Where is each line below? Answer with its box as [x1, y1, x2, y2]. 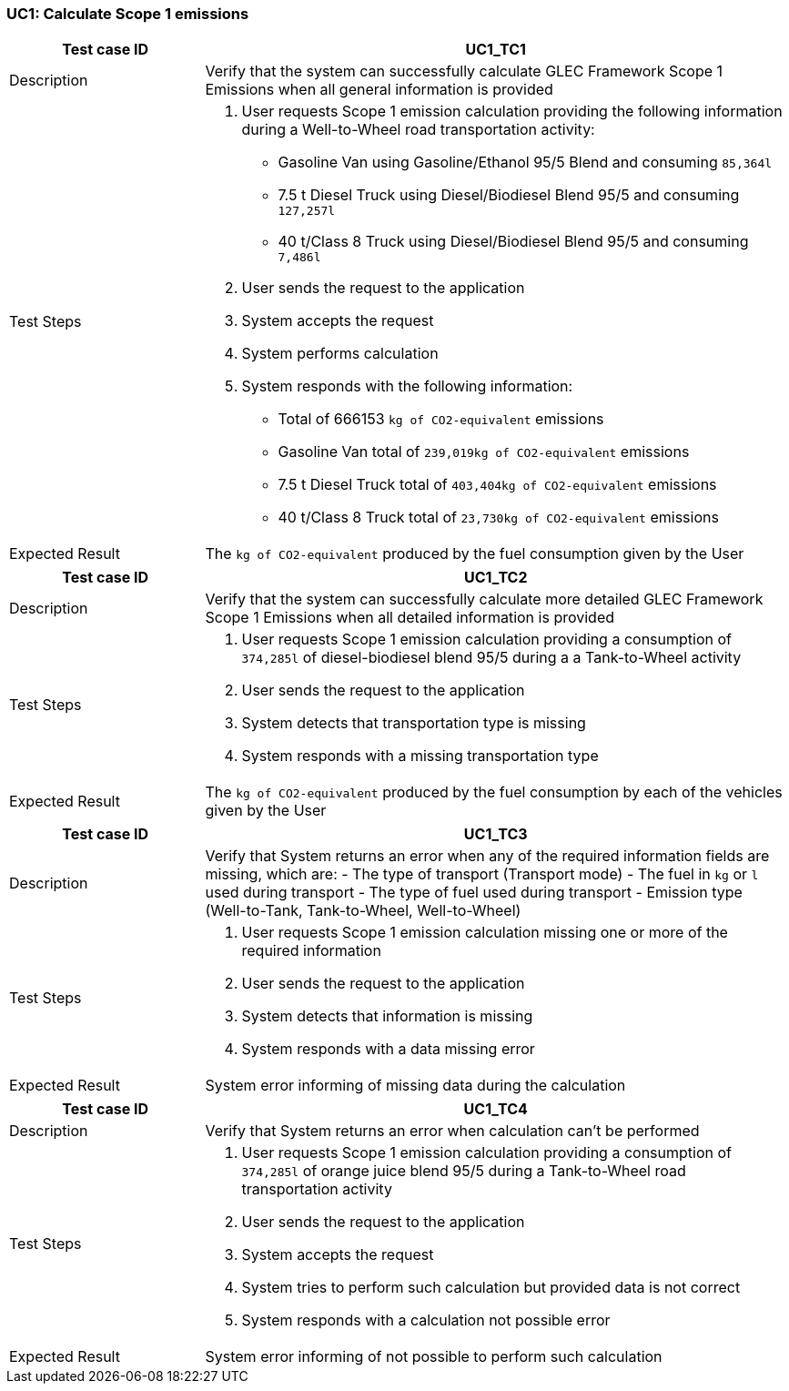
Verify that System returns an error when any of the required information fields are [205, 847, 770, 866]
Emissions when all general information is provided [205, 80, 553, 99]
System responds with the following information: [241, 377, 573, 396]
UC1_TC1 [465, 40, 526, 59]
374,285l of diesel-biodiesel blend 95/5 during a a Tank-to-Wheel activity [241, 648, 742, 667]
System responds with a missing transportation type [241, 746, 599, 766]
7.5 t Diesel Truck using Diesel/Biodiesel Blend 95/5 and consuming [278, 186, 740, 205]
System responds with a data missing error [241, 1040, 535, 1059]
